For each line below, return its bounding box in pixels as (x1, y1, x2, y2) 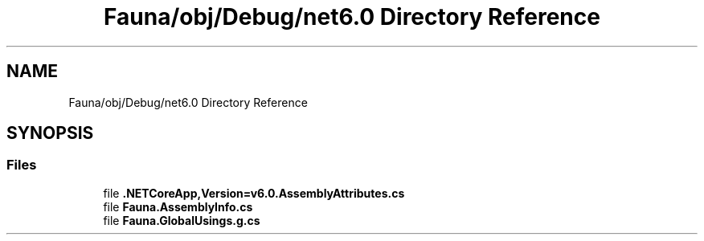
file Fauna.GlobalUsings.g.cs (103, 213, 260, 227)
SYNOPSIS (6, 123, 94, 144)
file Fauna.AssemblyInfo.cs (103, 199, 253, 214)
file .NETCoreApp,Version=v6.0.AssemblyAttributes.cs (103, 186, 405, 200)
